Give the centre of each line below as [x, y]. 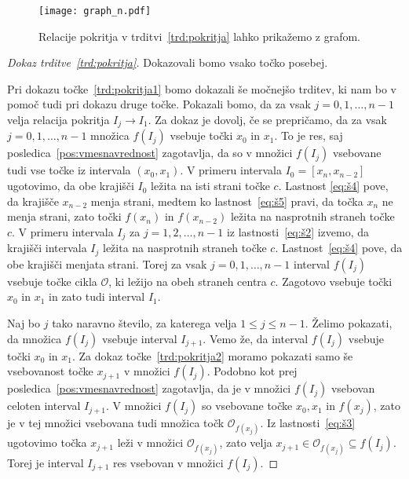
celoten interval [44, 406]
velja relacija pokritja [58, 120]
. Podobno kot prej [252, 371]
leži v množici [150, 442]
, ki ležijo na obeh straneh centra [188, 281]
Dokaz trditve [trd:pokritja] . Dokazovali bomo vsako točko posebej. [168, 62]
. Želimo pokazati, [349, 322]
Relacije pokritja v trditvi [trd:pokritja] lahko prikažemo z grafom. [200, 36]
